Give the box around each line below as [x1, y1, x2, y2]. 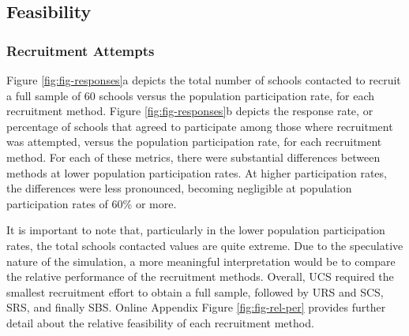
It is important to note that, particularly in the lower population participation [6, 222, 385, 238]
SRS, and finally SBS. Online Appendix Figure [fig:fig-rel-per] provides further [6, 299, 386, 315]
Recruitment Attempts [6, 40, 155, 60]
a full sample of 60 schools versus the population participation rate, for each [6, 87, 375, 103]
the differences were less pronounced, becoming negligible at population [6, 180, 352, 196]
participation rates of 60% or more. [6, 195, 177, 211]
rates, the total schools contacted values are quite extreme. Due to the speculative [6, 237, 403, 253]
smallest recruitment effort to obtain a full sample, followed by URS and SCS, [6, 283, 384, 300]
